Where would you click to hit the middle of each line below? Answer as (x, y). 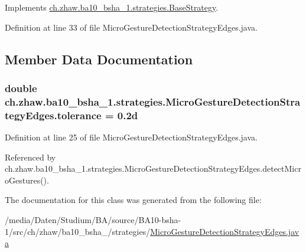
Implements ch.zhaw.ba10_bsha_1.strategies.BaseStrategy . (112, 7)
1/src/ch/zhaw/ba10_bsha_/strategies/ (78, 231)
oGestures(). (27, 180)
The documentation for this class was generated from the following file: (133, 200)
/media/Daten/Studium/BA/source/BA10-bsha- (93, 220)
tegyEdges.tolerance (53, 115)
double (21, 88)
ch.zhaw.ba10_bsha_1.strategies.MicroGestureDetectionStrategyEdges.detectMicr (153, 168)
